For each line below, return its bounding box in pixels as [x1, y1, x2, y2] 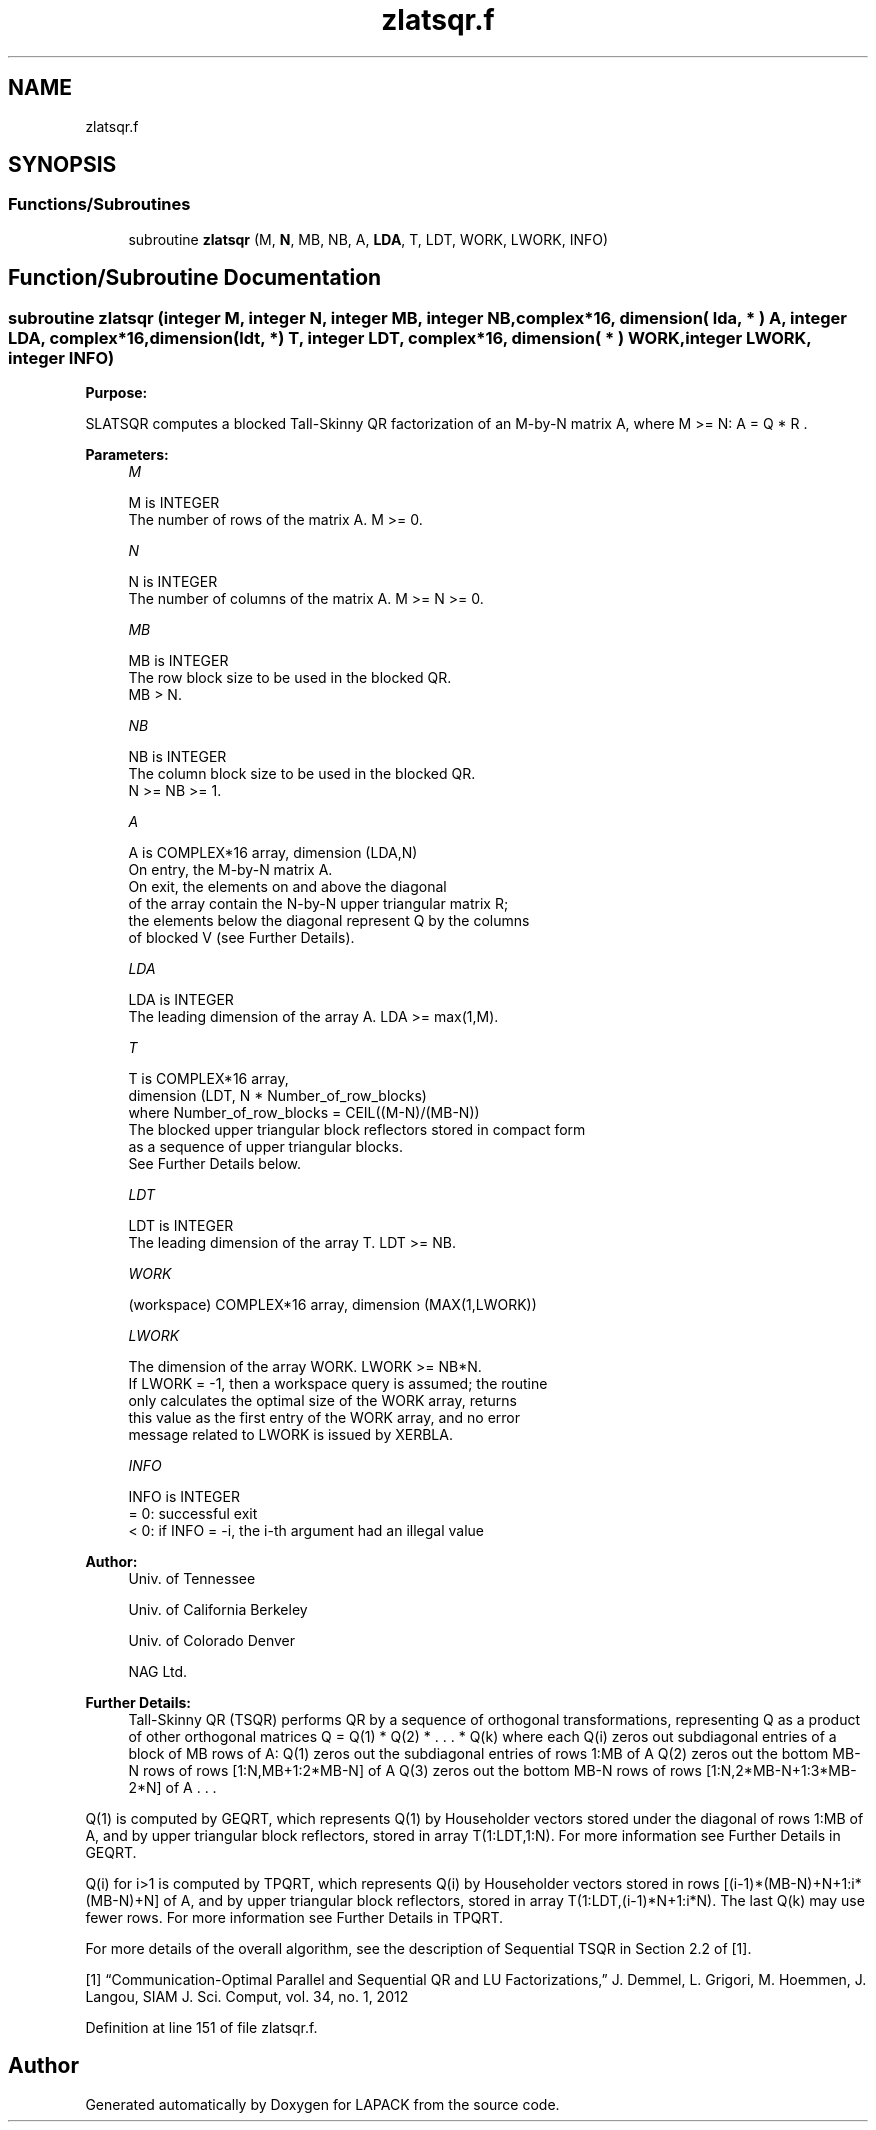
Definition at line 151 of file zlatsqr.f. [85, 2019, 318, 2037]
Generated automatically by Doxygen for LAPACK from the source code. [85, 2095, 560, 2113]
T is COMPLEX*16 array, [128, 1070, 289, 1088]
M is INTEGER [128, 494, 220, 512]
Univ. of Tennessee [128, 1570, 256, 1588]
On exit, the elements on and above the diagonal [128, 878, 447, 896]
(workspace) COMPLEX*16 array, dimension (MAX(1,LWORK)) [128, 1296, 537, 1314]
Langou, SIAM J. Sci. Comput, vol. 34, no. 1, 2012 [85, 1988, 409, 2006]
